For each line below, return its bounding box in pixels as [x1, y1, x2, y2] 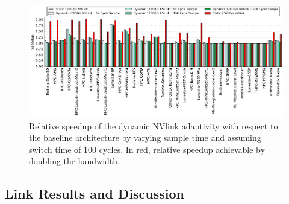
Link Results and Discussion [5, 184, 185, 203]
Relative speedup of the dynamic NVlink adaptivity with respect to [29, 119, 278, 132]
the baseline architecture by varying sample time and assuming [29, 131, 261, 144]
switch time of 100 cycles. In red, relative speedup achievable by [29, 143, 265, 155]
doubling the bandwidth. [29, 155, 120, 167]
